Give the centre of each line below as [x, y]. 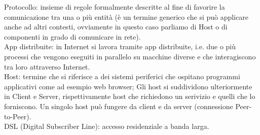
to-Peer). [18, 116]
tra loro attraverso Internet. [47, 66]
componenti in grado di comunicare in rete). [72, 36]
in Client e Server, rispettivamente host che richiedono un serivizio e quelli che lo [130, 96]
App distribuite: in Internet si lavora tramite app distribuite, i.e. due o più [120, 46]
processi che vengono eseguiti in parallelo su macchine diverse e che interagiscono [130, 56]
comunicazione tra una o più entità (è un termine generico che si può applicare [126, 16]
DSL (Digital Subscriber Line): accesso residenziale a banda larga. [107, 126]
